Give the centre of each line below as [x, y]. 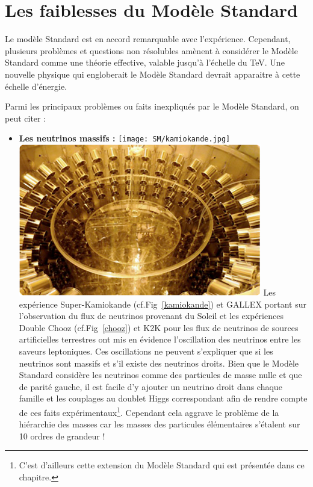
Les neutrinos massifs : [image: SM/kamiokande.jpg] [125, 138]
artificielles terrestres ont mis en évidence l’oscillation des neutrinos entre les [160, 339]
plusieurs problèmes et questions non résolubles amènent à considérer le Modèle [151, 50]
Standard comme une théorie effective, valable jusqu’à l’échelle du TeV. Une [145, 62]
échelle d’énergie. [36, 86]
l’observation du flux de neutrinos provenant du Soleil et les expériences [151, 316]
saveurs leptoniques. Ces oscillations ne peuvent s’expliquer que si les [146, 351]
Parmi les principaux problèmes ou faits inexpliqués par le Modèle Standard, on [152, 106]
